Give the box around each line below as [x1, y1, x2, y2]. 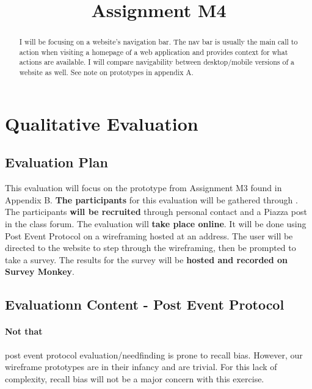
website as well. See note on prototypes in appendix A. [19, 67, 194, 78]
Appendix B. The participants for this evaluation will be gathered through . [5, 193, 298, 206]
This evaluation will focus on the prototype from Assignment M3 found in [5, 181, 282, 194]
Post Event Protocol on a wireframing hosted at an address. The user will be [5, 229, 293, 242]
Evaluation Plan [5, 153, 108, 172]
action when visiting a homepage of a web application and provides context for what [19, 46, 288, 57]
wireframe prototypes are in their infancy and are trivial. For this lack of [5, 360, 277, 373]
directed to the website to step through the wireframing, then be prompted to [5, 241, 296, 254]
